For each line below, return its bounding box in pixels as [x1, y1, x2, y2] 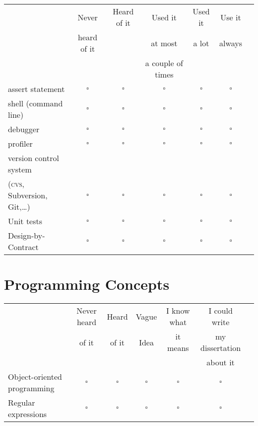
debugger [8, 123, 40, 135]
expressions [8, 408, 47, 420]
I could [208, 305, 233, 317]
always [219, 37, 242, 49]
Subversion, [8, 189, 48, 201]
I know [166, 305, 190, 317]
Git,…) [8, 201, 30, 212]
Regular [8, 397, 35, 409]
